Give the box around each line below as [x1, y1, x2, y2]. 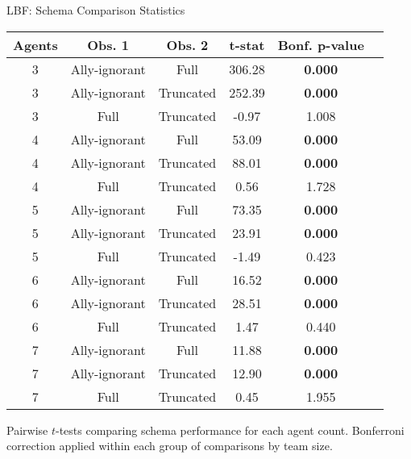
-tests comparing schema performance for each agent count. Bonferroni [55, 421, 405, 438]
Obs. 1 [87, 35, 130, 54]
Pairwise [6, 421, 48, 438]
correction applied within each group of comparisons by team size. [6, 437, 333, 454]
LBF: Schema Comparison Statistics [6, 2, 185, 18]
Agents [13, 35, 58, 54]
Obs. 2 [166, 35, 209, 54]
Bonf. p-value [277, 35, 364, 54]
